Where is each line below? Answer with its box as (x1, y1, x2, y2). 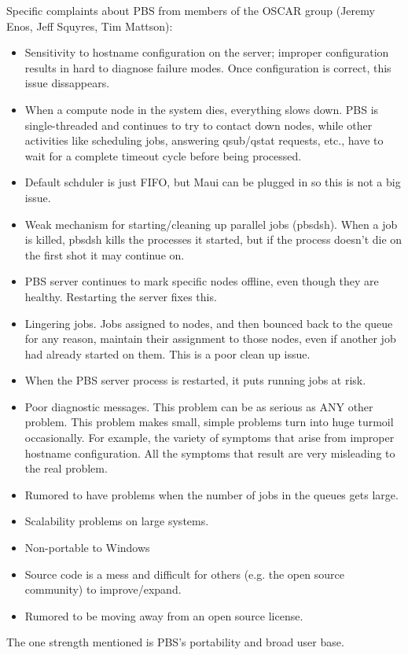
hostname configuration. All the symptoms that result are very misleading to (24, 444, 395, 461)
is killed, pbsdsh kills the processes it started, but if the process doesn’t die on (24, 231, 402, 248)
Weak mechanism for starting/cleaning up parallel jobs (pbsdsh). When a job (24, 215, 398, 232)
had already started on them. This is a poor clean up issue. (24, 345, 311, 362)
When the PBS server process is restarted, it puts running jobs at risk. (24, 372, 366, 388)
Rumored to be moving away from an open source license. (24, 607, 303, 624)
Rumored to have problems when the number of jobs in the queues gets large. (24, 486, 399, 502)
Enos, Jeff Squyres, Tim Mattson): (6, 17, 173, 34)
